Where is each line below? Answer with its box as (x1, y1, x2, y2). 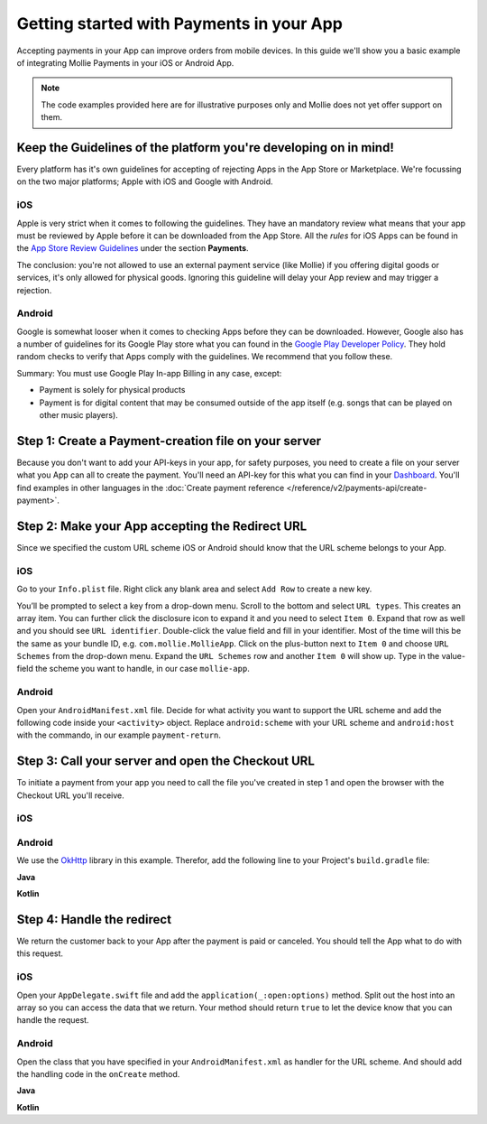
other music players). (39, 409, 119, 420)
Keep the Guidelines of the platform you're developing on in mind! (16, 140, 394, 155)
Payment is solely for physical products (39, 385, 186, 395)
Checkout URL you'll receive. (16, 790, 125, 801)
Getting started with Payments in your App (16, 14, 343, 33)
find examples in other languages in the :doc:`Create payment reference (16, 482, 285, 493)
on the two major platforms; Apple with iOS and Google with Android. (16, 176, 274, 187)
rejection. (16, 284, 52, 295)
